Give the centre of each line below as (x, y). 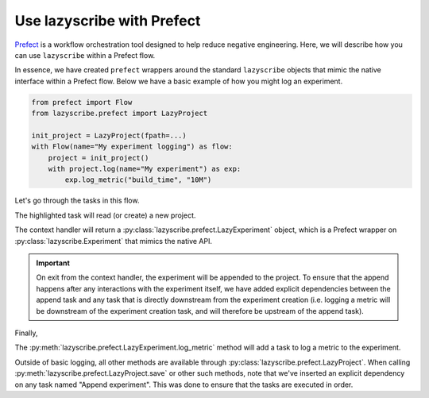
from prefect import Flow (82, 102)
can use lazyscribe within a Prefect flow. (85, 55)
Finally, (26, 333)
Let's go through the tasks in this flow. (77, 201)
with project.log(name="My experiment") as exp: (145, 169)
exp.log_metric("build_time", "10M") (138, 180)
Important (53, 263)
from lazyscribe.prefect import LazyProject (120, 114)
